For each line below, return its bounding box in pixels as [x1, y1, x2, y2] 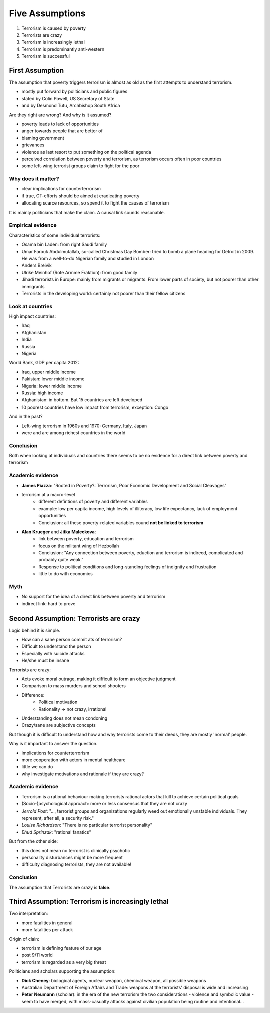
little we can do [21, 764, 53, 770]
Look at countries [9, 303, 53, 310]
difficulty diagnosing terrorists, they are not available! [21, 861, 132, 867]
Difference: [21, 692, 45, 698]
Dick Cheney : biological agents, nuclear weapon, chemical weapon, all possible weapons [21, 977, 206, 983]
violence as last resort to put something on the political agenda [21, 149, 152, 155]
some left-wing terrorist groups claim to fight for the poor [21, 163, 140, 169]
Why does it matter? [9, 175, 59, 182]
